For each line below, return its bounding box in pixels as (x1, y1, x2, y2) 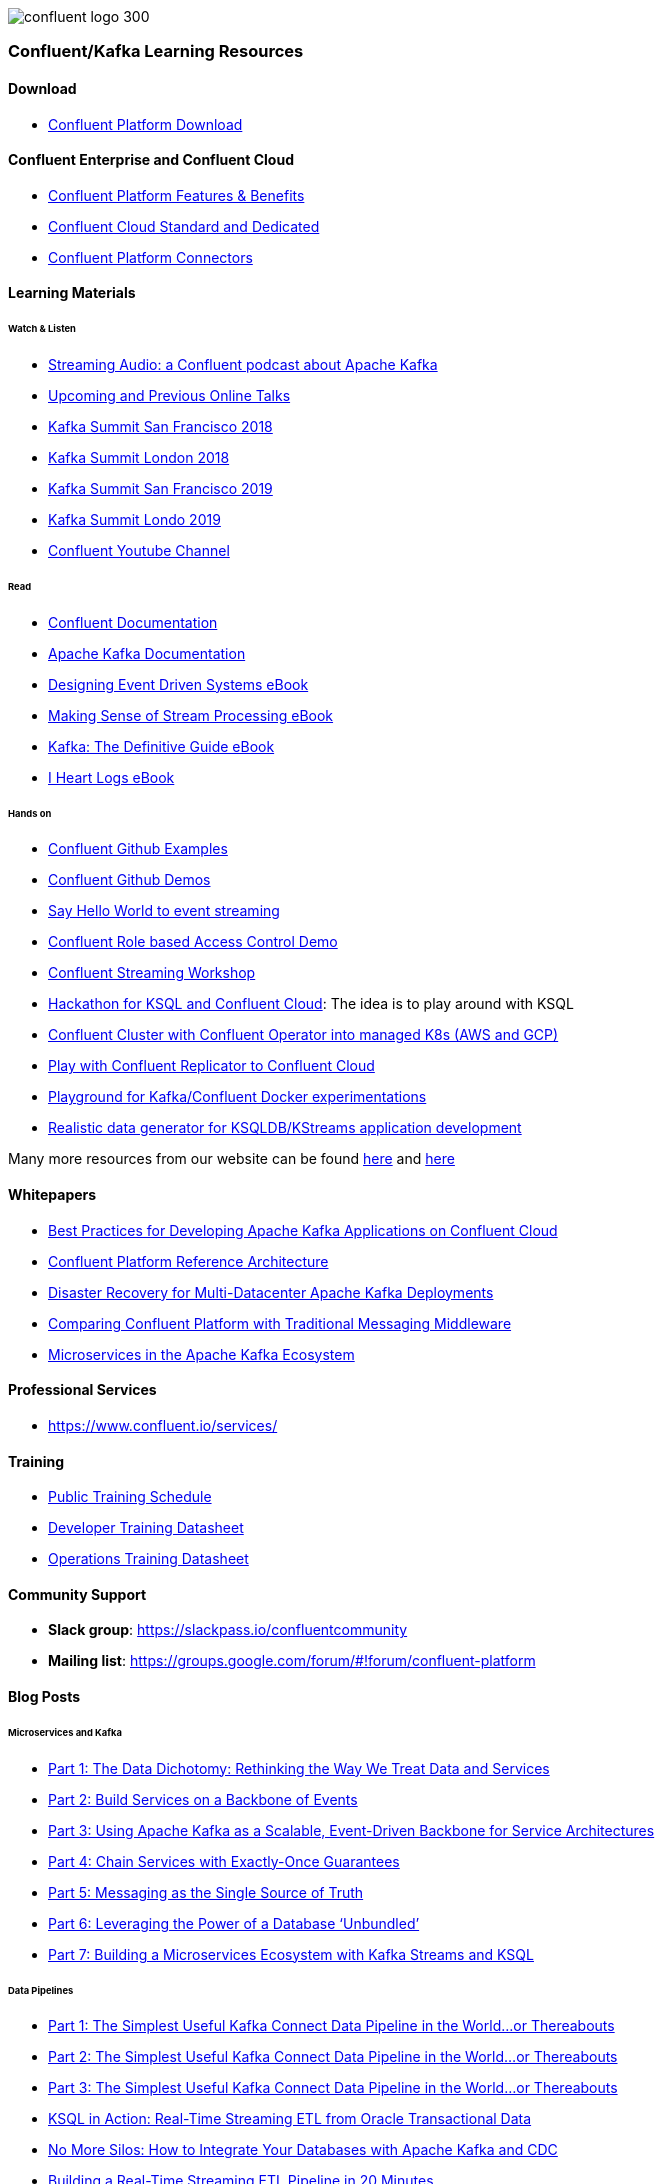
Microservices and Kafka (8, 1726, 122, 1738)
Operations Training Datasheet (48, 1550, 249, 1568)
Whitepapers (8, 1186, 97, 1204)
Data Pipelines (8, 1984, 74, 1996)
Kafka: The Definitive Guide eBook (48, 737, 275, 755)
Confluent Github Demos (48, 871, 211, 889)
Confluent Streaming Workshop (48, 964, 256, 982)
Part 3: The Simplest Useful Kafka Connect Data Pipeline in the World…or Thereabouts (48, 2079, 618, 2097)
